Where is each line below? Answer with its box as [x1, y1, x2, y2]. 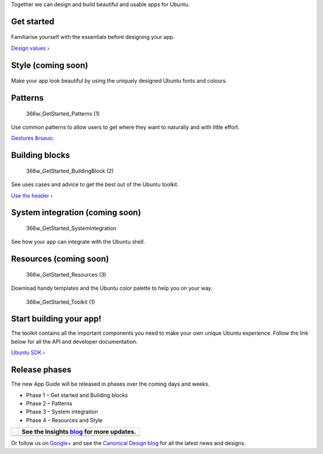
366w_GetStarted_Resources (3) [26, 271, 106, 278]
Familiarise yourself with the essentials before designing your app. [11, 34, 175, 41]
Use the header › [11, 192, 53, 199]
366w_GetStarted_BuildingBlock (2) [26, 167, 114, 174]
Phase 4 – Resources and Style [26, 416, 103, 423]
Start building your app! [11, 314, 102, 324]
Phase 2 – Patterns [26, 399, 73, 407]
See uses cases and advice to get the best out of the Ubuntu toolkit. [11, 181, 179, 188]
